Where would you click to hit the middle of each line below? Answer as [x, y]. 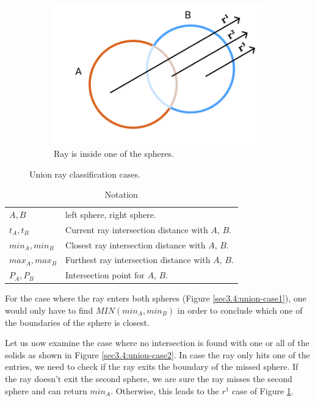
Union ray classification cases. [85, 174]
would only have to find [49, 310]
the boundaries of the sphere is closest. [77, 322]
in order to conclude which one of [240, 310]
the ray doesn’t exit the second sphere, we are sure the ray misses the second [149, 378]
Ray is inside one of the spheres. [114, 153]
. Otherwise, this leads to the [165, 390]
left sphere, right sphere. [111, 214]
